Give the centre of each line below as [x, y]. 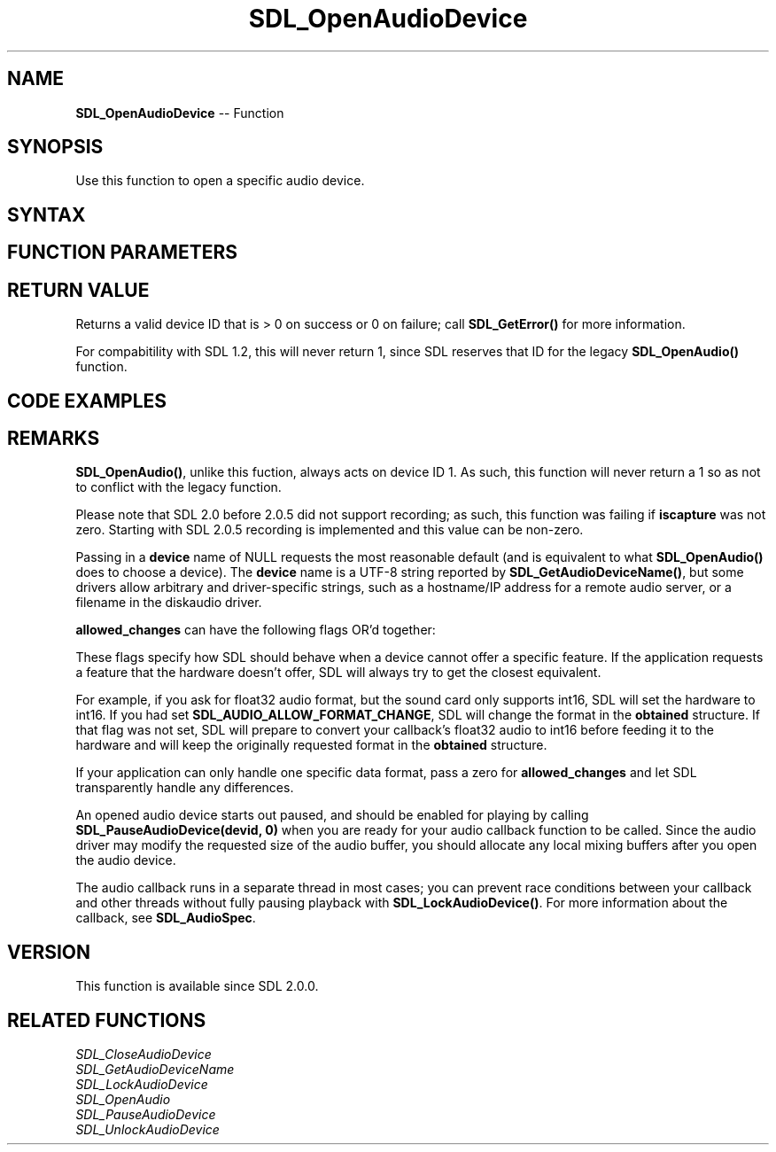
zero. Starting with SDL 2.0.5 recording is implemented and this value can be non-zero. [330, 530]
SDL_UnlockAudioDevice [147, 1130]
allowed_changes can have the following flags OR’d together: [256, 630]
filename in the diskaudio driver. [169, 603]
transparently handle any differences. [185, 788]
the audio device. [126, 860]
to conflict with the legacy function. [178, 487]
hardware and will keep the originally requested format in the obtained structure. [311, 745]
